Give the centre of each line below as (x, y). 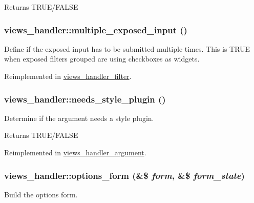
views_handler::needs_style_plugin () (85, 99)
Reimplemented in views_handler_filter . (68, 76)
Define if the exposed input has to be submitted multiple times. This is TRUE (127, 48)
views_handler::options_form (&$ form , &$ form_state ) (124, 175)
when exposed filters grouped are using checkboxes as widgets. (102, 59)
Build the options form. (41, 194)
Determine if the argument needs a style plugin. (79, 118)
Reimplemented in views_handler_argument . (75, 152)
